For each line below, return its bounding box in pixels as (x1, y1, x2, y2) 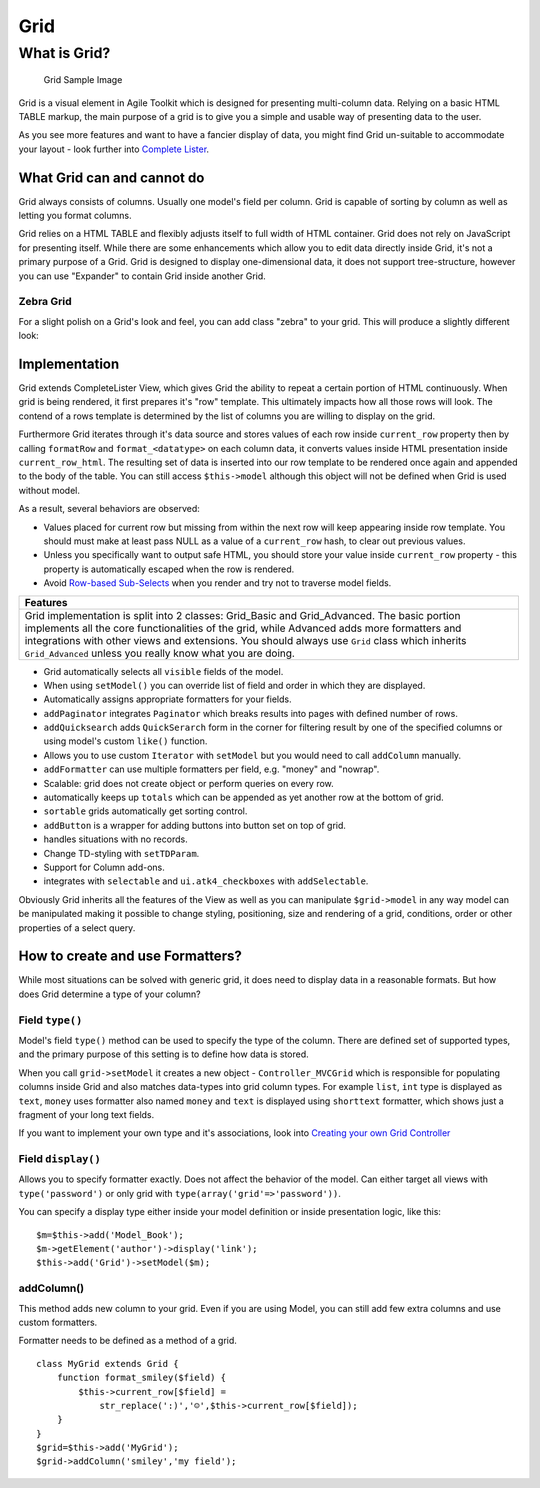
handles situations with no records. (43, 833, 189, 845)
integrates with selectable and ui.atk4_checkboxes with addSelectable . (43, 875, 369, 887)
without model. (18, 484, 80, 496)
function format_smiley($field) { (56, 1372, 227, 1384)
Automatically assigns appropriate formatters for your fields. (43, 693, 292, 705)
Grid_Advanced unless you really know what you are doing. (24, 646, 295, 660)
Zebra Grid (18, 295, 72, 309)
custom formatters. (18, 1316, 98, 1328)
